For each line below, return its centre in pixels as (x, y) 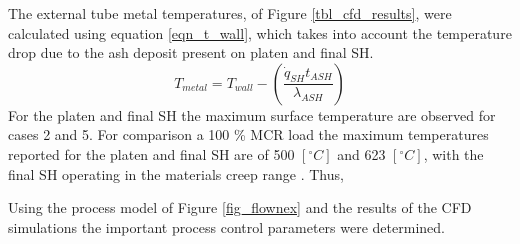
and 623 (361, 153)
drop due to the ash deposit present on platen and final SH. (191, 52)
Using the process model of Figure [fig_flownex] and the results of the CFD (240, 207)
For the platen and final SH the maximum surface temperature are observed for (252, 114)
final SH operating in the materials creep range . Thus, (176, 173)
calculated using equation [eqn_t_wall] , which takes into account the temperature (260, 32)
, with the (453, 153)
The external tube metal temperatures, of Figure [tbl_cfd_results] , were (230, 13)
